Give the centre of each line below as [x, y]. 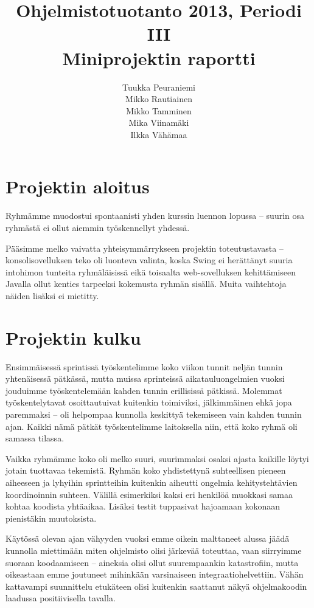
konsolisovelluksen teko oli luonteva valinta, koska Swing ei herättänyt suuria [149, 260]
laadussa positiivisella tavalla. [61, 598]
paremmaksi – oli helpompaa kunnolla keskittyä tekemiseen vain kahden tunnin [154, 414]
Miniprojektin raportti [159, 57]
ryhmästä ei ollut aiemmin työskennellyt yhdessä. [98, 227]
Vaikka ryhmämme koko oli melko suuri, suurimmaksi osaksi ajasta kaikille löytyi [157, 458]
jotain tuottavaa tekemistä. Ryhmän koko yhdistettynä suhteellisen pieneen [146, 470]
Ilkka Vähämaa [159, 134]
